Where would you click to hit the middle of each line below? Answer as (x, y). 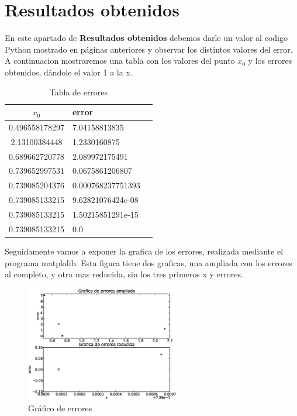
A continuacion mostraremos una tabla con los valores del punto (120, 61)
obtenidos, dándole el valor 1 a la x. (69, 72)
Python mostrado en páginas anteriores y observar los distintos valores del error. (149, 49)
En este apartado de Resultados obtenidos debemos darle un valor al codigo (146, 38)
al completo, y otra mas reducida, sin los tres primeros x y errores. (124, 274)
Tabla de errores (79, 92)
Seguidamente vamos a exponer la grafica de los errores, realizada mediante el (144, 251)
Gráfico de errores (60, 408)
